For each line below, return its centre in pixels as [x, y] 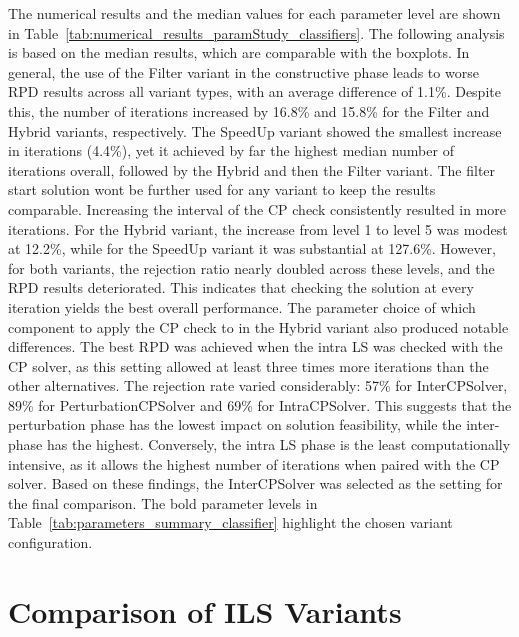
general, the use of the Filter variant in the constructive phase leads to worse [243, 71]
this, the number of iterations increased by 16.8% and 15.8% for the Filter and [249, 110]
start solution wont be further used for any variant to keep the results [222, 189]
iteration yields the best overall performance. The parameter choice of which [242, 306]
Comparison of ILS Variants [205, 610]
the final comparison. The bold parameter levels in [163, 502]
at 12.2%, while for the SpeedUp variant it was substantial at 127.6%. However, [252, 248]
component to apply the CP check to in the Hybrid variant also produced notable [258, 326]
